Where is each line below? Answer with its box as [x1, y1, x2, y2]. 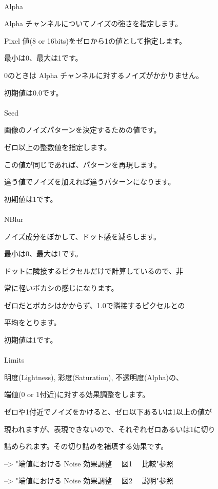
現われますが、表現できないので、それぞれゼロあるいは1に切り [4, 423, 215, 434]
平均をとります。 [4, 317, 61, 328]
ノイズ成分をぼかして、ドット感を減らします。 [4, 231, 161, 241]
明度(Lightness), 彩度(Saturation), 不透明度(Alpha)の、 [4, 371, 183, 382]
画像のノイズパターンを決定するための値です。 [4, 124, 161, 135]
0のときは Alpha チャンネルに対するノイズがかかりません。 [4, 69, 204, 80]
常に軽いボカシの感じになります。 [4, 283, 118, 293]
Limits [4, 354, 25, 365]
